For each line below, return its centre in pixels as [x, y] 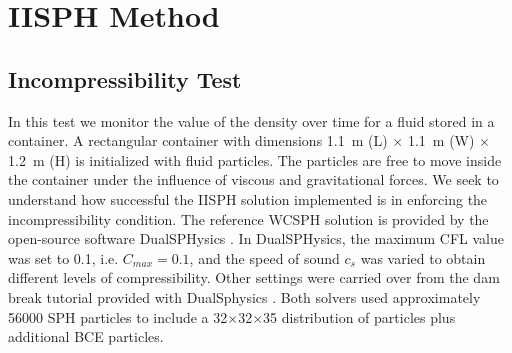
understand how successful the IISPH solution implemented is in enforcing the [248, 198]
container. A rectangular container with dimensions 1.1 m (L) [198, 140]
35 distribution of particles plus [359, 316]
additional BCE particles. [86, 336]
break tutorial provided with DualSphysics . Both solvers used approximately [244, 296]
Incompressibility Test [125, 78]
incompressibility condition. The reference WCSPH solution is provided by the [248, 218]
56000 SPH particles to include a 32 [118, 316]
